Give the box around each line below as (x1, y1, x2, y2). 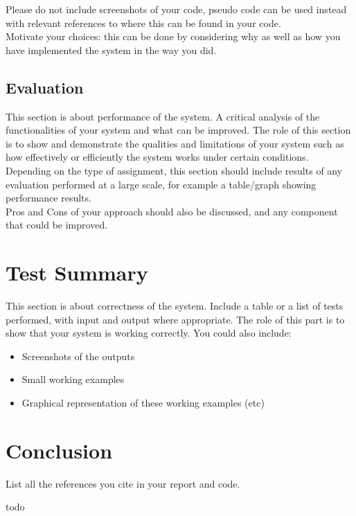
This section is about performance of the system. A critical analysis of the (6, 109, 320, 123)
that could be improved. (6, 217, 108, 232)
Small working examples (21, 372, 125, 386)
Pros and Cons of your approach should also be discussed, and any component (6, 204, 338, 218)
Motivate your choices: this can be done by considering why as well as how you (6, 29, 341, 44)
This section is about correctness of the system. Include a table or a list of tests (6, 299, 344, 313)
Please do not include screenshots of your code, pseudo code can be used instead (6, 2, 347, 16)
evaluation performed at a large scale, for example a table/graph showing (6, 177, 317, 191)
